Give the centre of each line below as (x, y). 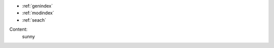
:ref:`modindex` (38, 13)
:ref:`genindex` (38, 6)
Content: (19, 29)
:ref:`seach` (34, 20)
